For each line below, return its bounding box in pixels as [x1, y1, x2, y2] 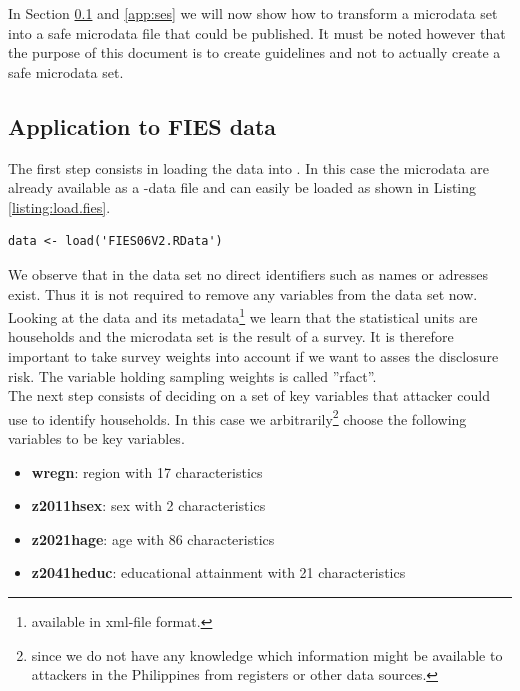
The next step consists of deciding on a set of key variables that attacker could [8, 385, 490, 406]
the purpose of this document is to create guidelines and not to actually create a [8, 42, 501, 63]
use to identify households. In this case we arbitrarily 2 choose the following [8, 405, 467, 429]
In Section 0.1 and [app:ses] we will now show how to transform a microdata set [8, 3, 498, 23]
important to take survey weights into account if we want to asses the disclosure [8, 345, 499, 366]
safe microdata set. [8, 61, 124, 82]
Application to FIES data [8, 110, 277, 141]
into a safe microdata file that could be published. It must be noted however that [8, 22, 506, 43]
